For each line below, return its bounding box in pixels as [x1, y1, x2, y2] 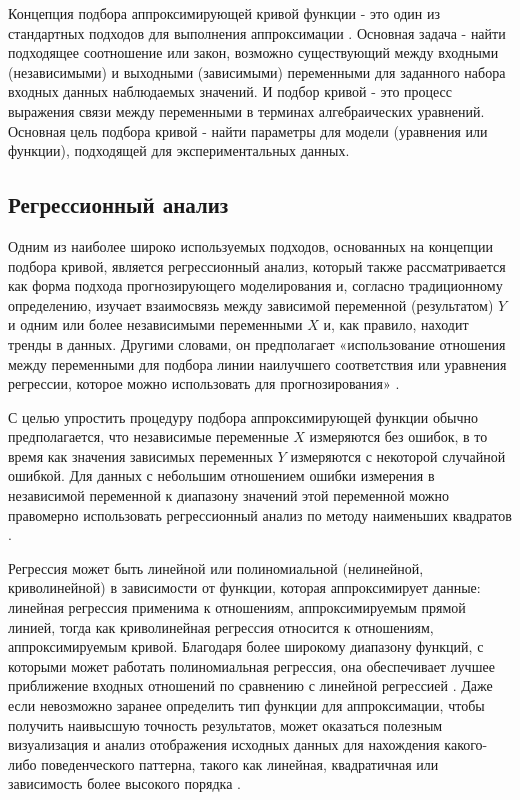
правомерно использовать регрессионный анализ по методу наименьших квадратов [8, 504, 512, 525]
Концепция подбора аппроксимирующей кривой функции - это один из [8, 3, 441, 23]
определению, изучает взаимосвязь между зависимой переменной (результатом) [8, 294, 494, 315]
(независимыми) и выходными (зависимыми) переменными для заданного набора [8, 61, 506, 82]
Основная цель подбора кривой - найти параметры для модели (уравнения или [8, 120, 488, 141]
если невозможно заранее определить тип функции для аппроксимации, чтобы [8, 695, 485, 716]
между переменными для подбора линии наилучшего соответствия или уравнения [8, 353, 507, 374]
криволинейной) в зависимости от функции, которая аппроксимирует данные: [8, 577, 481, 598]
